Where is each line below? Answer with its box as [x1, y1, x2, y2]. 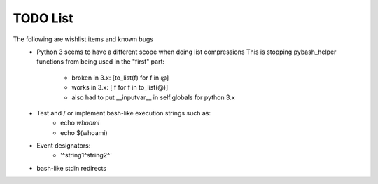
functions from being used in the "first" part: [36, 57, 164, 66]
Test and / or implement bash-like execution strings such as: [36, 108, 211, 117]
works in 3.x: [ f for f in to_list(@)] [71, 83, 169, 92]
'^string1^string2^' [60, 151, 112, 160]
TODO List [13, 10, 73, 26]
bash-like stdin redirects [36, 164, 107, 172]
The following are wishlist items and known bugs [13, 35, 154, 43]
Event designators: [36, 141, 91, 150]
